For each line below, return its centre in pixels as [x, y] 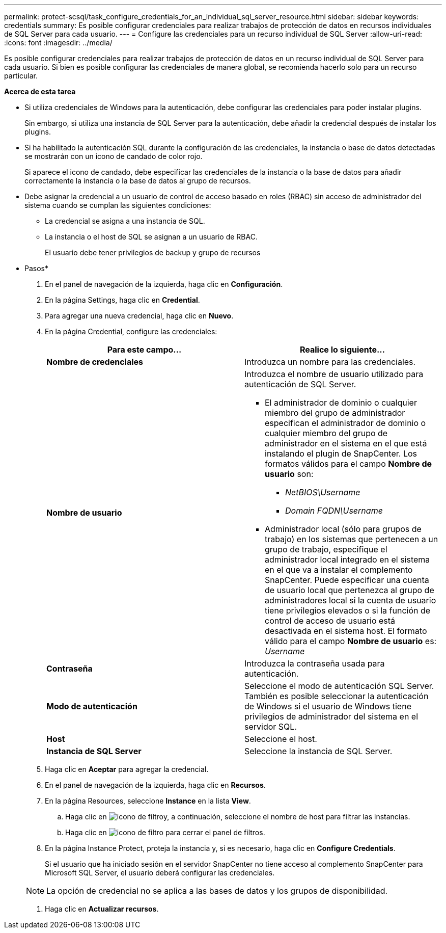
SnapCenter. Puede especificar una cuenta [347, 580]
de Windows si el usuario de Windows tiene [328, 706]
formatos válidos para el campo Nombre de [349, 464]
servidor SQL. [271, 727]
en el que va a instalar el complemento [339, 570]
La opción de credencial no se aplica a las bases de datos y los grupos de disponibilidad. [217, 891]
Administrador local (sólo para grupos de [343, 529]
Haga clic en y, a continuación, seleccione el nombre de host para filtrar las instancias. [238, 817]
